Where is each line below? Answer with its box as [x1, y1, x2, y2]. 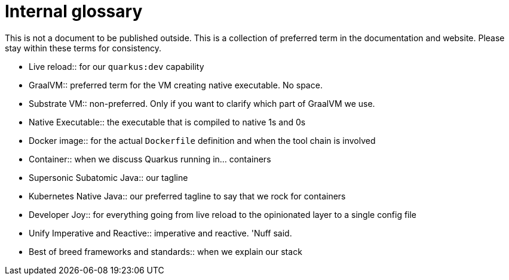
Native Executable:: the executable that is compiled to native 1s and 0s [29, 116, 306, 127]
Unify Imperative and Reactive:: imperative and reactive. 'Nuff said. [29, 227, 292, 238]
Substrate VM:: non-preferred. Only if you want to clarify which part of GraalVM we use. [29, 98, 375, 109]
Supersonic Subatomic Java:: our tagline [29, 172, 188, 183]
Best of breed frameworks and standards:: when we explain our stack [29, 246, 302, 257]
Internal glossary [5, 1, 143, 21]
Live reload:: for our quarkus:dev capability [29, 61, 204, 72]
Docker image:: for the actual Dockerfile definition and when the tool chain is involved [29, 135, 376, 146]
